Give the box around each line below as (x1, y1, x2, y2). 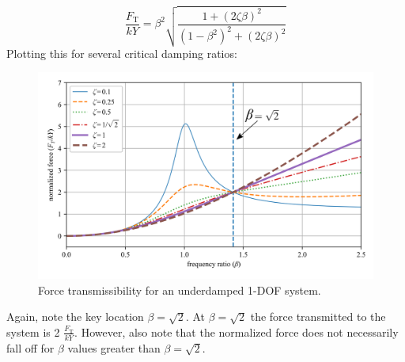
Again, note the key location (6, 308, 144, 325)
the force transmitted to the (250, 308, 386, 325)
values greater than (67, 339, 161, 356)
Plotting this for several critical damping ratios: (6, 44, 237, 61)
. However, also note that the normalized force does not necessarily (74, 323, 399, 340)
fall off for (6, 339, 55, 356)
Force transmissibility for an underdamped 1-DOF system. (38, 281, 321, 298)
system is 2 (6, 323, 60, 340)
